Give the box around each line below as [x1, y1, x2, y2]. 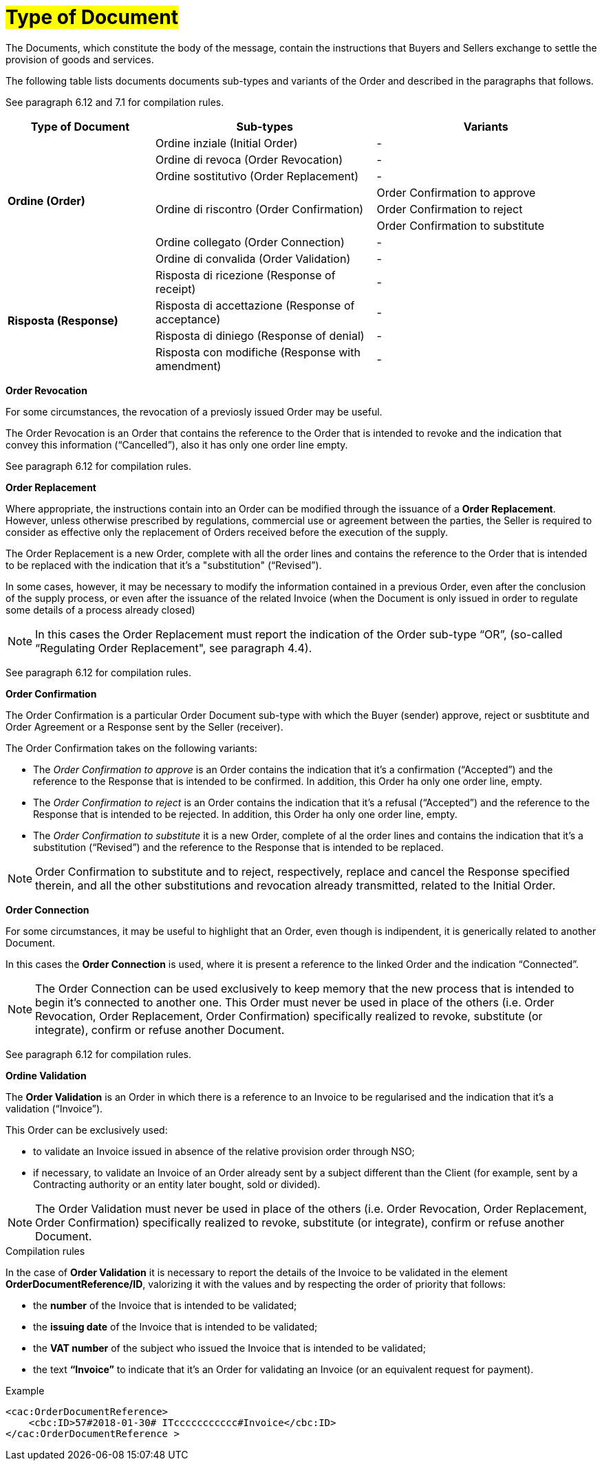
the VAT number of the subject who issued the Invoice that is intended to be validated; [33, 1341, 426, 1354]
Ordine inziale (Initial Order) [155, 136, 298, 150]
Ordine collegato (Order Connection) [155, 235, 345, 249]
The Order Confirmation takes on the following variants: [6, 742, 257, 754]
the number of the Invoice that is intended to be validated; [33, 1299, 297, 1311]
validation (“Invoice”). [6, 1102, 103, 1114]
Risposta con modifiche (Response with [155, 345, 361, 359]
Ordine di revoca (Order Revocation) [155, 152, 343, 166]
